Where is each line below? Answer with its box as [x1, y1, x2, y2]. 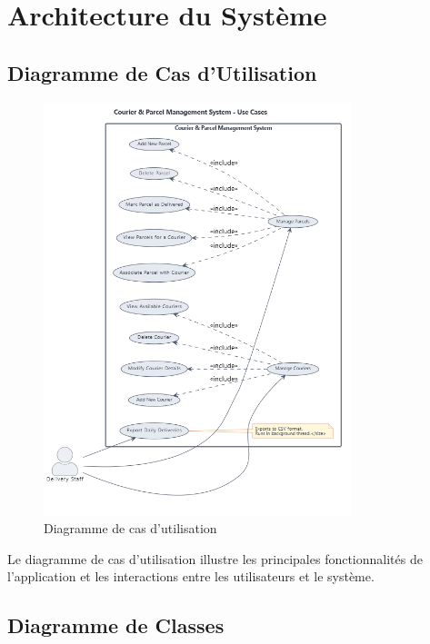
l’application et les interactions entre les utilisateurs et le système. [7, 567, 375, 586]
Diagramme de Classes [7, 611, 225, 639]
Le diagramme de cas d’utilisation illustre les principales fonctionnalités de [7, 549, 423, 568]
